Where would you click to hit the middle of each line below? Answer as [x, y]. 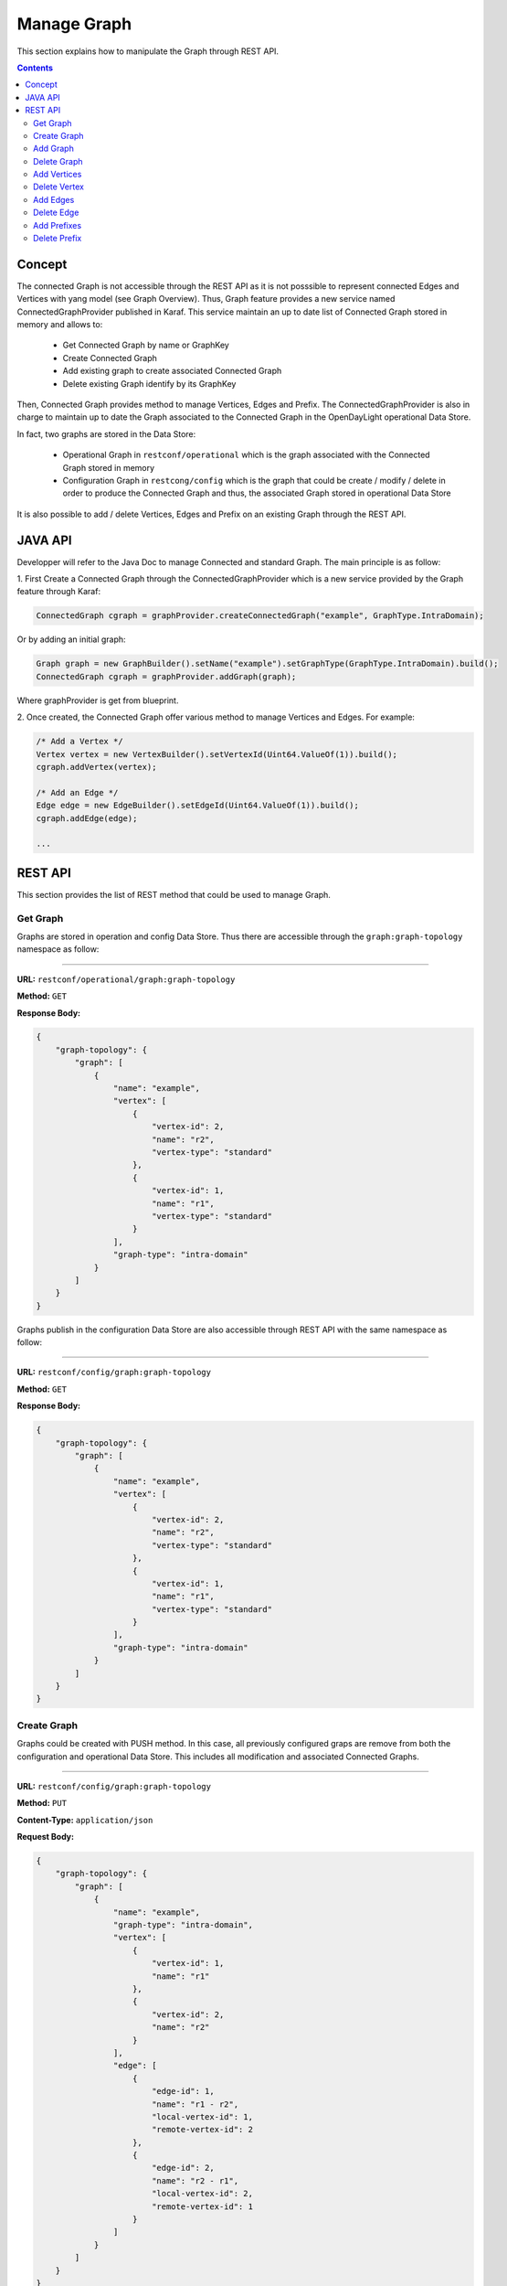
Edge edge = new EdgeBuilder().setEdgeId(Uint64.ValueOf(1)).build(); [198, 806]
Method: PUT [42, 1803]
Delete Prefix [58, 239]
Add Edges [54, 199]
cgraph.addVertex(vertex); [96, 767]
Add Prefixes [58, 225]
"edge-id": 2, [183, 2168]
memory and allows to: [60, 325]
